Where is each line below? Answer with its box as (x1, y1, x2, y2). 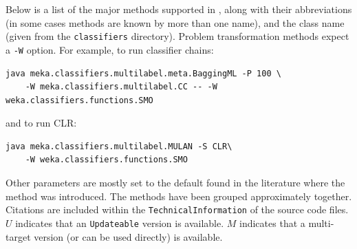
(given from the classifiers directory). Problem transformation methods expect (6, 29, 349, 43)
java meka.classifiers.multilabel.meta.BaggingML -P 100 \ (6, 68, 281, 78)
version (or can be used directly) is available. (34, 229, 223, 243)
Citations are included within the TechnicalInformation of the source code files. (6, 202, 349, 217)
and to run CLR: (6, 116, 77, 130)
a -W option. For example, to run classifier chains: (6, 42, 214, 56)
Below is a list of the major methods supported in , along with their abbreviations (6, 2, 352, 16)
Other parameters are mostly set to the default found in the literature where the (6, 175, 345, 190)
